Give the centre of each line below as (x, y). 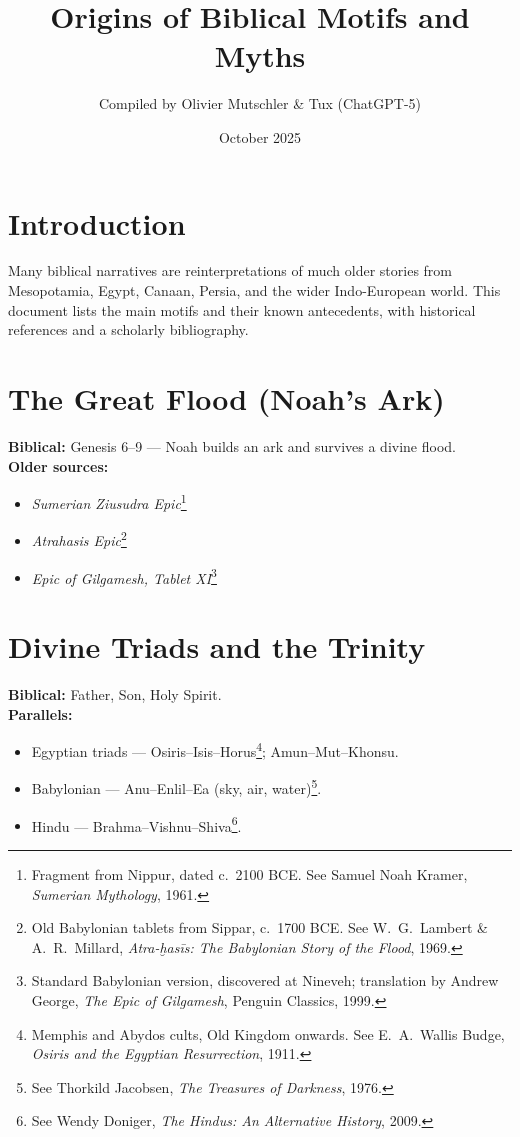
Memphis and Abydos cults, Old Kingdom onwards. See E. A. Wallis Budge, (268, 1033)
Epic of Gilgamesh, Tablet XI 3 (124, 576)
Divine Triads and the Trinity (217, 646)
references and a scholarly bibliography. (128, 329)
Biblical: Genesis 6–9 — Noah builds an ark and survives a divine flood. (232, 445)
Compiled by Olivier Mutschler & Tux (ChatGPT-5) (260, 103)
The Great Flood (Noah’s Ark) (226, 398)
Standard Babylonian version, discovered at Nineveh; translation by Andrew (265, 980)
